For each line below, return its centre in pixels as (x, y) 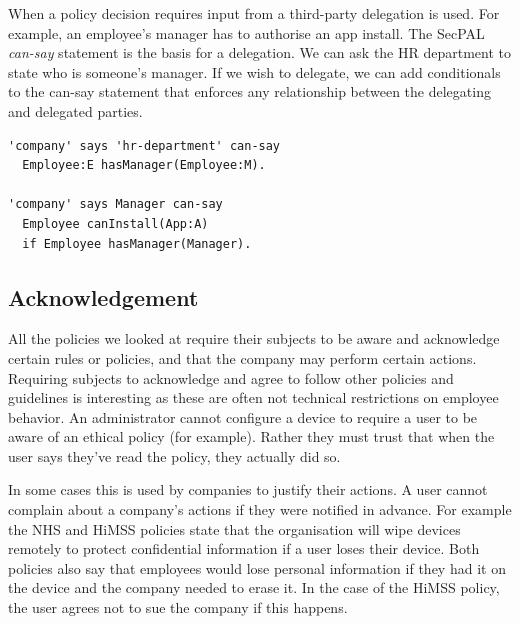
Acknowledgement (103, 296)
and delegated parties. (75, 110)
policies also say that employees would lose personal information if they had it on (257, 567)
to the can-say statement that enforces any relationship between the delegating (249, 91)
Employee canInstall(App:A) (115, 223)
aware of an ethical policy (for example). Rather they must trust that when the (251, 436)
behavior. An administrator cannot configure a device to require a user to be (243, 416)
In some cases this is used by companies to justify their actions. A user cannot (248, 489)
